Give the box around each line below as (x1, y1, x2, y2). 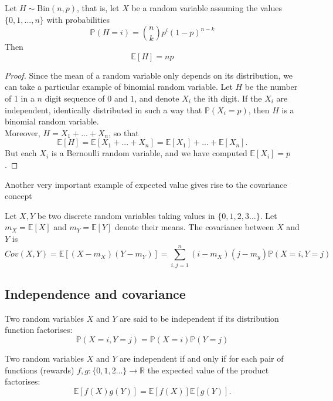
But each (5, 147, 37, 159)
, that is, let (77, 2, 120, 14)
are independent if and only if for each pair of (120, 352, 284, 365)
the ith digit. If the (193, 92, 262, 104)
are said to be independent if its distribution (120, 312, 279, 324)
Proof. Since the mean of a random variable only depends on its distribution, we (5, 69, 293, 81)
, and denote (134, 92, 179, 104)
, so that (108, 126, 139, 139)
